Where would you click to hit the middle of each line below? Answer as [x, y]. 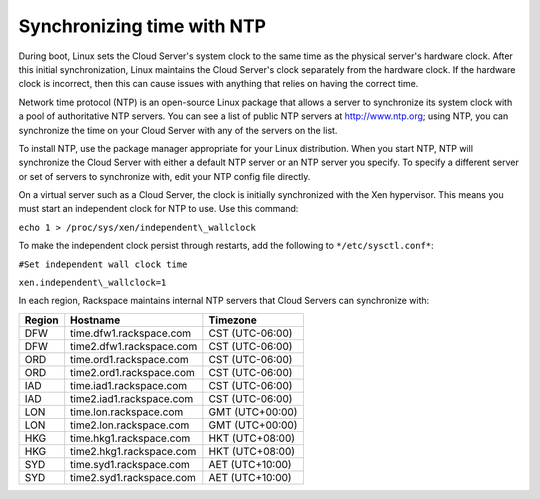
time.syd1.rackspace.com [130, 464]
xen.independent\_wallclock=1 [92, 283]
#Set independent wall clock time [103, 264]
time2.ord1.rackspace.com [132, 372]
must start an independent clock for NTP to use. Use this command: [158, 209]
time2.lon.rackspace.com [130, 425]
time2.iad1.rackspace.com [132, 398]
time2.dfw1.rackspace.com [134, 346]
